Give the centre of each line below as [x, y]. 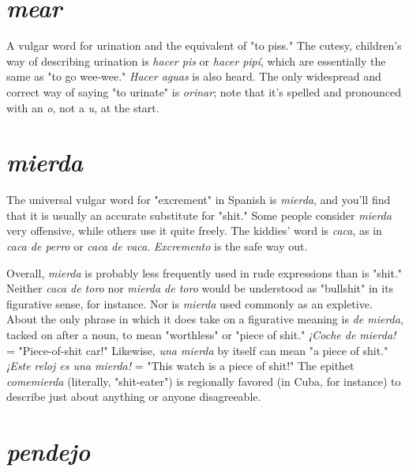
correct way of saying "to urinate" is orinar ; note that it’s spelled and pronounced [204, 91]
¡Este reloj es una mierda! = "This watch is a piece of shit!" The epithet [180, 366]
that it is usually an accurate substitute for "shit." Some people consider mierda [199, 215]
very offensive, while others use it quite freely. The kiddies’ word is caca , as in [194, 230]
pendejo [48, 451]
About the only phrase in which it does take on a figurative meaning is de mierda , [205, 319]
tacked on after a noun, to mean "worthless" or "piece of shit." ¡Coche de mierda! [201, 334]
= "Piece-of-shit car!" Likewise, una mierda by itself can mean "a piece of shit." [197, 350]
